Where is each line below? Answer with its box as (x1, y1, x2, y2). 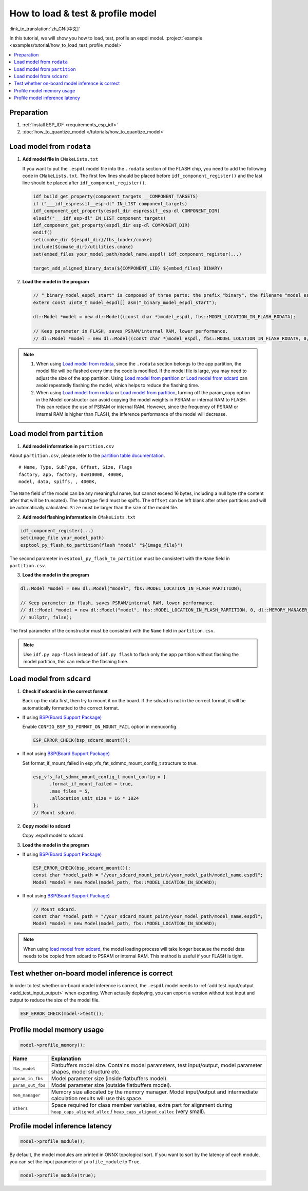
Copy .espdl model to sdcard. (22, 832, 85, 839)
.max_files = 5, (49, 788, 90, 794)
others (12, 1105, 28, 1111)
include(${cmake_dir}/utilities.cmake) (33, 244, 133, 250)
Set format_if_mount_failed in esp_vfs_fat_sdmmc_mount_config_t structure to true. (22, 760, 198, 766)
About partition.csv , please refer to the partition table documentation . (9, 452, 165, 459)
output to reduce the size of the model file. (9, 996, 100, 1003)
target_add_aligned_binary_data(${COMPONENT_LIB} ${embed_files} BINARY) (33, 265, 223, 272)
